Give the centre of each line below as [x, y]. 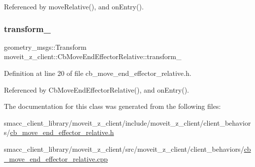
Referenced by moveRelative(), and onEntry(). [74, 6]
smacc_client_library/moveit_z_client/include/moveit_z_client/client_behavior [127, 122]
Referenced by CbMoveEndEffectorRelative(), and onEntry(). [97, 89]
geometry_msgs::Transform [45, 47]
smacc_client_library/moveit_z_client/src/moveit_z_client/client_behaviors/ [124, 149]
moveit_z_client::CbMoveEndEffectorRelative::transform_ [93, 56]
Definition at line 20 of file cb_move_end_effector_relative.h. [98, 73]
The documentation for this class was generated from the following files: [112, 106]
